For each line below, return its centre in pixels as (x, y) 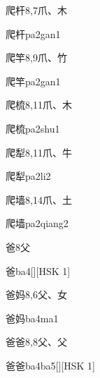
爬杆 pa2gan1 (33, 33)
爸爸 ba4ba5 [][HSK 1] (50, 365)
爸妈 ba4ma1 (32, 318)
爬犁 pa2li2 (28, 176)
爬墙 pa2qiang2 (37, 223)
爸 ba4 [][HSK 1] (38, 270)
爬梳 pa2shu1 (33, 128)
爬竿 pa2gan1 (33, 81)
